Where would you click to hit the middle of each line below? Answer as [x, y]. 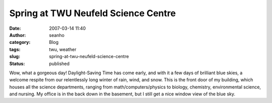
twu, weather [63, 49]
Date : [15, 28]
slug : [15, 57]
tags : [15, 49]
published [59, 64]
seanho [57, 35]
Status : [17, 64]
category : [20, 42]
